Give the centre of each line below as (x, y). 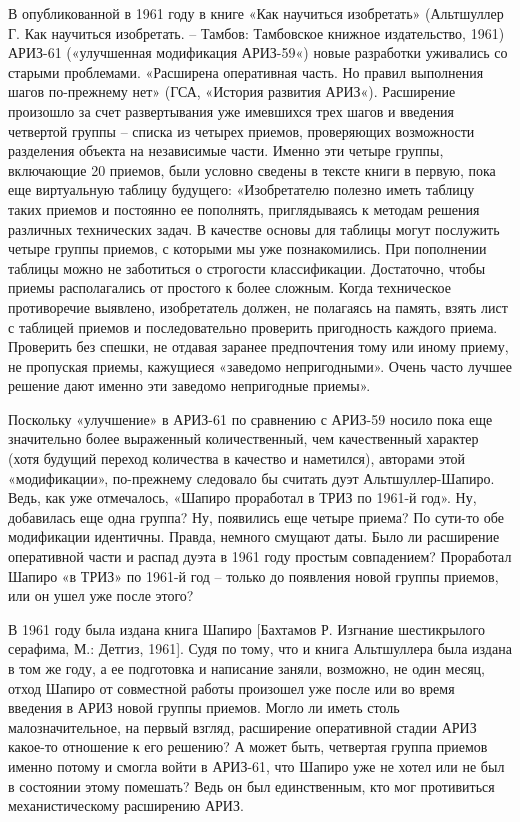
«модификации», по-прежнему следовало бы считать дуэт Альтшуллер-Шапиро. (251, 477)
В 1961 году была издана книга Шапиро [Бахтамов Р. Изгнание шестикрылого (246, 628)
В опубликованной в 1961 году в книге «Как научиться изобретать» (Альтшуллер (256, 13)
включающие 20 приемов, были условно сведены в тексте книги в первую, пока (252, 169)
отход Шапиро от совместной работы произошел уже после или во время (231, 687)
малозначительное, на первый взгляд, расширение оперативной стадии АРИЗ (242, 726)
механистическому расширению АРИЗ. (126, 805)
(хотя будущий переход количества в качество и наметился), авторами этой (237, 458)
